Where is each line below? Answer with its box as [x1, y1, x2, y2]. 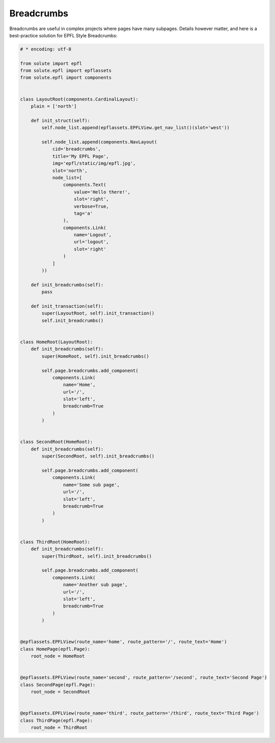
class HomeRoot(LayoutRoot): [20, 339, 93, 344]
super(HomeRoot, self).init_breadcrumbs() [41, 353, 150, 359]
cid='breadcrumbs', [52, 146, 101, 152]
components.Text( [63, 182, 106, 188]
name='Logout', [74, 232, 112, 238]
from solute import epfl [20, 60, 82, 66]
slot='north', [52, 167, 88, 174]
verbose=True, [74, 203, 109, 209]
